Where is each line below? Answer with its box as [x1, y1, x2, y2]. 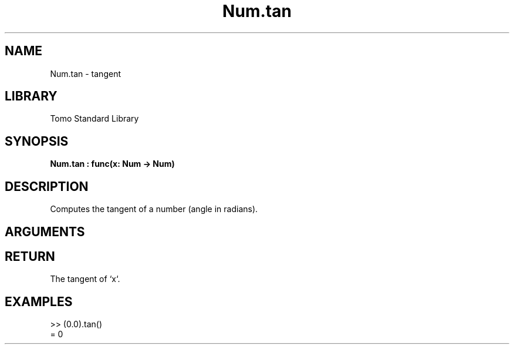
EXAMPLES [5, 294, 73, 309]
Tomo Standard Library [50, 113, 139, 124]
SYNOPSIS [5, 133, 69, 149]
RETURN [5, 249, 55, 264]
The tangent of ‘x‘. [50, 274, 120, 284]
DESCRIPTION [5, 179, 89, 194]
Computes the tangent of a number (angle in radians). [50, 204, 258, 214]
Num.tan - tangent [50, 68, 121, 79]
